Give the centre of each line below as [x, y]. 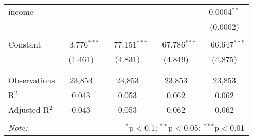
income [21, 11]
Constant [25, 44]
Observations [32, 80]
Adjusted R [29, 110]
